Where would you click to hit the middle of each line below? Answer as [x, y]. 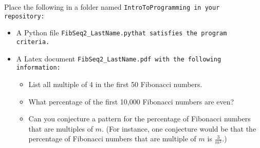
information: [38, 68]
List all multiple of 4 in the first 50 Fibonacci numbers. [115, 84]
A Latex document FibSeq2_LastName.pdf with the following [119, 58]
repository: [24, 16]
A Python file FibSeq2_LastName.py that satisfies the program [122, 33]
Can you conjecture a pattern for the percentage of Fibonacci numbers [140, 119]
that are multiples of [61, 128]
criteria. [33, 42]
